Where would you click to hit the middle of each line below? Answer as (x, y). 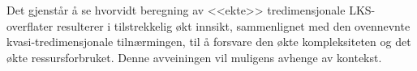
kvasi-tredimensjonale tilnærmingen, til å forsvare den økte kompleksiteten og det (209, 42)
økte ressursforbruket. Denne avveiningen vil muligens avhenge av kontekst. (194, 57)
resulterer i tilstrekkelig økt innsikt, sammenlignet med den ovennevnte (233, 25)
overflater (30, 25)
